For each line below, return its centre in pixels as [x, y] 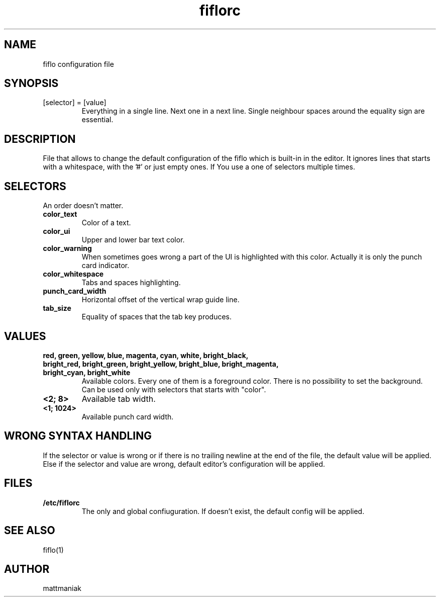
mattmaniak [62, 588]
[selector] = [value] [75, 103]
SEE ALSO [30, 531]
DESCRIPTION [40, 139]
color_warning [67, 248]
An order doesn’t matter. [83, 206]
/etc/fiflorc [61, 502]
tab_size [57, 308]
